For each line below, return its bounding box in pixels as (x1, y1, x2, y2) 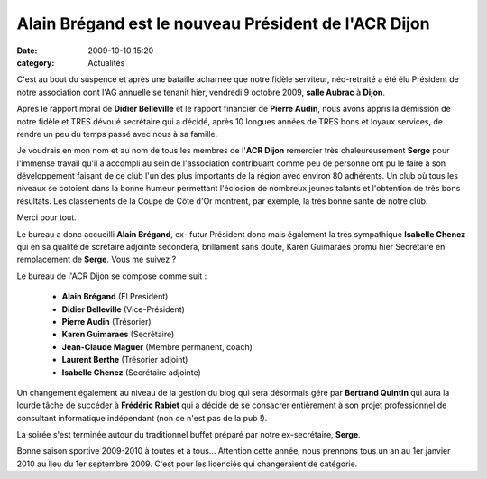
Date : (16, 45, 38, 56)
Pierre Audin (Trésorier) (61, 316, 152, 327)
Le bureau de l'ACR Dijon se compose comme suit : (16, 271, 207, 281)
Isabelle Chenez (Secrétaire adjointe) (61, 366, 202, 378)
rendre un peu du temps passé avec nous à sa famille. (16, 128, 218, 139)
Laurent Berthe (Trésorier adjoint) (61, 355, 188, 365)
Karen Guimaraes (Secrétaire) (61, 329, 175, 340)
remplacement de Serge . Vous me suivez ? (16, 253, 177, 265)
